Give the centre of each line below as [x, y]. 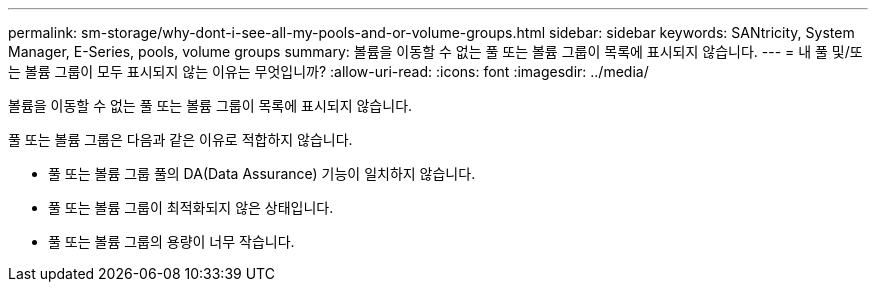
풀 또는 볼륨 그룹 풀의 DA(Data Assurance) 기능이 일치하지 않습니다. [262, 173]
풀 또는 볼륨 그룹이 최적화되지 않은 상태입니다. [191, 207]
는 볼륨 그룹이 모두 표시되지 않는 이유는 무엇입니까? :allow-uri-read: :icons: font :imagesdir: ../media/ [328, 71]
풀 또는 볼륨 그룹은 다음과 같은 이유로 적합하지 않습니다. [180, 139]
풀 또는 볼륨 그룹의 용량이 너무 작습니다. [171, 241]
